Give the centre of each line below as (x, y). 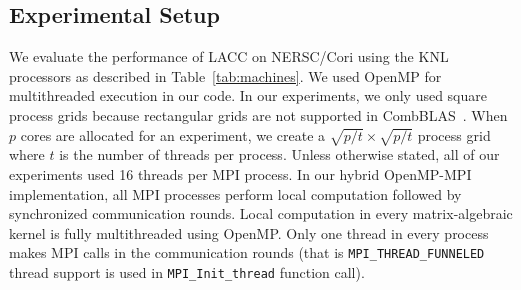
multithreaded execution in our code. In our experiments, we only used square (248, 95)
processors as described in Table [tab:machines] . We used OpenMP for (225, 75)
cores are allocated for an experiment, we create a (173, 134)
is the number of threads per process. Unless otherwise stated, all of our (279, 154)
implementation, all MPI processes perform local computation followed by (235, 193)
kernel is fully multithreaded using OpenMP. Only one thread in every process (249, 232)
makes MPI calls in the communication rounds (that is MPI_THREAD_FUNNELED (247, 252)
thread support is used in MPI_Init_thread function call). (187, 271)
